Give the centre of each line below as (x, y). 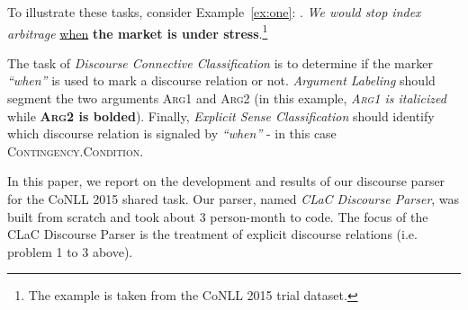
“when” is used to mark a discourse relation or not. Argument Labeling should (221, 80)
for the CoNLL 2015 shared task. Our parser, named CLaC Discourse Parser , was (234, 199)
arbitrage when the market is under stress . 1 (138, 31)
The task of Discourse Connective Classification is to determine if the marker (220, 62)
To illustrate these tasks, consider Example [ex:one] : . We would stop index (214, 12)
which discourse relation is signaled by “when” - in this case (172, 133)
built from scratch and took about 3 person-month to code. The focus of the (218, 216)
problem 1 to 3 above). (70, 251)
